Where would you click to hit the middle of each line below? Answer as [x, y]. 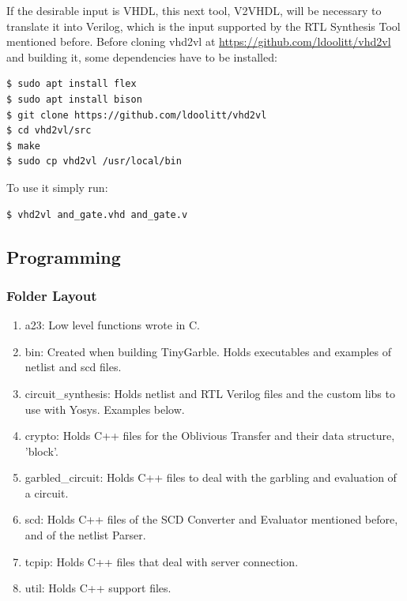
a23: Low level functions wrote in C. [112, 325]
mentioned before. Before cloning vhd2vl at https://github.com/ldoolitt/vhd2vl [199, 41]
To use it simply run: [57, 187]
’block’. [41, 451]
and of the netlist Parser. [85, 535]
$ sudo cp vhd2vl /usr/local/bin [94, 162]
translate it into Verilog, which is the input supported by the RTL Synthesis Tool [203, 26]
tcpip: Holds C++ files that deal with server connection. [162, 561]
